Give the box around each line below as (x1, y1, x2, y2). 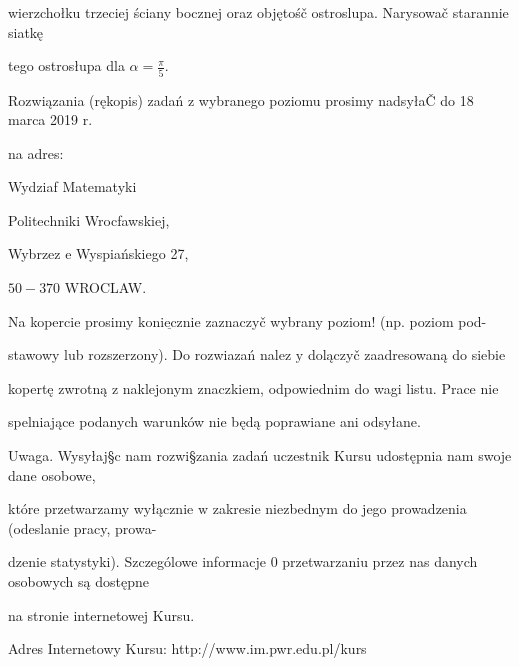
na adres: (8, 142, 64, 163)
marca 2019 (8, 109, 79, 130)
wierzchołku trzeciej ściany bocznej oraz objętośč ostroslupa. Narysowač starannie (8, 2, 509, 22)
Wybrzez (8, 243, 61, 264)
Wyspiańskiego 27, (76, 243, 189, 264)
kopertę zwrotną (8, 377, 108, 398)
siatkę (8, 21, 44, 42)
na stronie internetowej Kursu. (8, 604, 195, 625)
